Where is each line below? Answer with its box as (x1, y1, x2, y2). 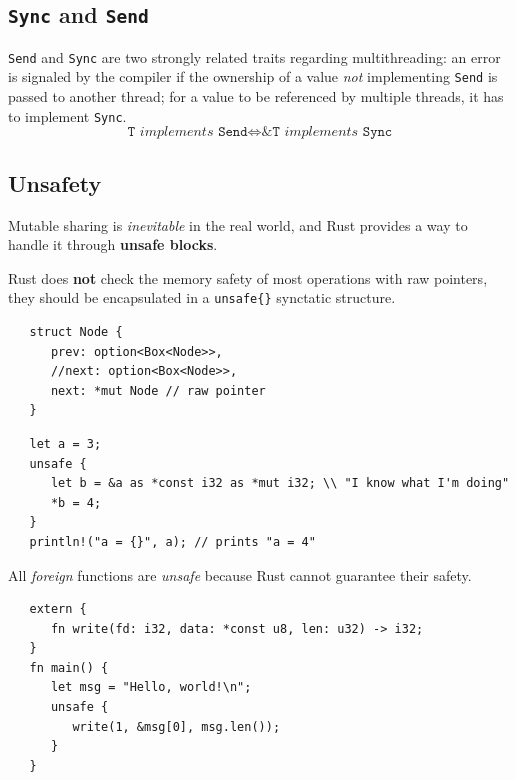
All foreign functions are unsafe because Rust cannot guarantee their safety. (8, 564, 472, 585)
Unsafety (8, 167, 102, 198)
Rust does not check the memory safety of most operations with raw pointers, (8, 267, 488, 288)
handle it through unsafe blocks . (8, 234, 218, 255)
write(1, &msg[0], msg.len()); (72, 719, 281, 734)
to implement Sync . (8, 105, 127, 126)
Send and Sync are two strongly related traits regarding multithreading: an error (8, 46, 501, 67)
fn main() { (29, 660, 109, 675)
